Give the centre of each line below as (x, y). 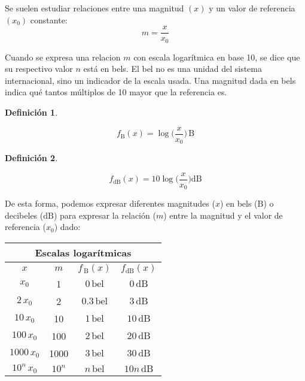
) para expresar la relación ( (105, 215)
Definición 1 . (31, 112)
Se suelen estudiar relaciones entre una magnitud (94, 8)
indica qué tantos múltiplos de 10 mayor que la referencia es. (116, 92)
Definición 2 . (31, 158)
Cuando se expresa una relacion (63, 57)
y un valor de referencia (252, 8)
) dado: (67, 227)
